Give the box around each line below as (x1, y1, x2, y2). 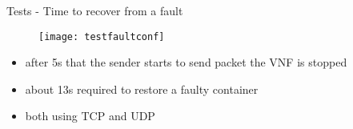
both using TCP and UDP (25, 107, 155, 124)
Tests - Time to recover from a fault (6, 2, 183, 18)
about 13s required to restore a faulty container (25, 80, 259, 97)
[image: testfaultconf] (38, 30, 165, 42)
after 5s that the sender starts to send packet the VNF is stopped (25, 54, 347, 71)
